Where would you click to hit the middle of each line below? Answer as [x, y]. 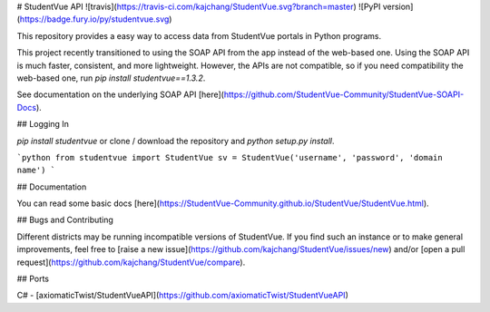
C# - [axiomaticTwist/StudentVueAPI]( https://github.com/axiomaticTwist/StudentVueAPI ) [182, 296]
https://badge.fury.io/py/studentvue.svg [94, 19]
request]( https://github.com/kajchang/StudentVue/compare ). [131, 262]
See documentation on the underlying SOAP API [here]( [120, 94]
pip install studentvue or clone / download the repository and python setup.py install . [176, 141]
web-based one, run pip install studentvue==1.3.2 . [111, 78]
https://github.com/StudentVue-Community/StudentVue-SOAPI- [344, 94]
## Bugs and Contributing [65, 220]
